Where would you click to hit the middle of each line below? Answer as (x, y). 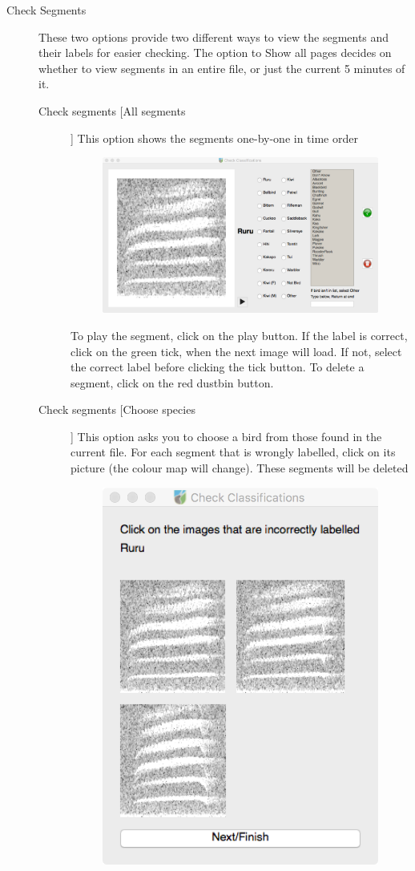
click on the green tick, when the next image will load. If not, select (236, 351)
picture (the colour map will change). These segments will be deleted (240, 468)
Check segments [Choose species (117, 409)
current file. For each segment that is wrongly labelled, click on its (233, 452)
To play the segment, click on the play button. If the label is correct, (239, 335)
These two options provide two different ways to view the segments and (214, 36)
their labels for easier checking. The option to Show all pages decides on (215, 53)
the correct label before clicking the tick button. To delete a (218, 367)
